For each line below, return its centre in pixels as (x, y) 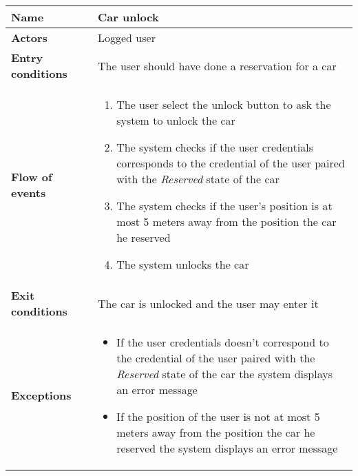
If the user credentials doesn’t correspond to (223, 342)
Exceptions (41, 395)
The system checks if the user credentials (215, 147)
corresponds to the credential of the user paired (231, 163)
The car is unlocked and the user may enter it (208, 303)
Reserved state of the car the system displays (225, 374)
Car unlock (128, 17)
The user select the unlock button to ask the (224, 104)
